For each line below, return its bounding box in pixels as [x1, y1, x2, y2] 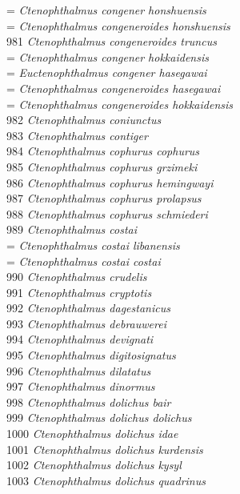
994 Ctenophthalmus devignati [6, 331, 154, 347]
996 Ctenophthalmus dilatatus [6, 362, 151, 379]
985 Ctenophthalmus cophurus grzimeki [6, 158, 198, 175]
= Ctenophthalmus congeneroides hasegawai [6, 79, 221, 96]
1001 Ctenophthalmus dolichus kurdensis [6, 440, 203, 457]
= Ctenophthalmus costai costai [6, 252, 161, 269]
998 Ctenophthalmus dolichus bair [6, 393, 171, 410]
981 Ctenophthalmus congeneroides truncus [6, 33, 217, 50]
